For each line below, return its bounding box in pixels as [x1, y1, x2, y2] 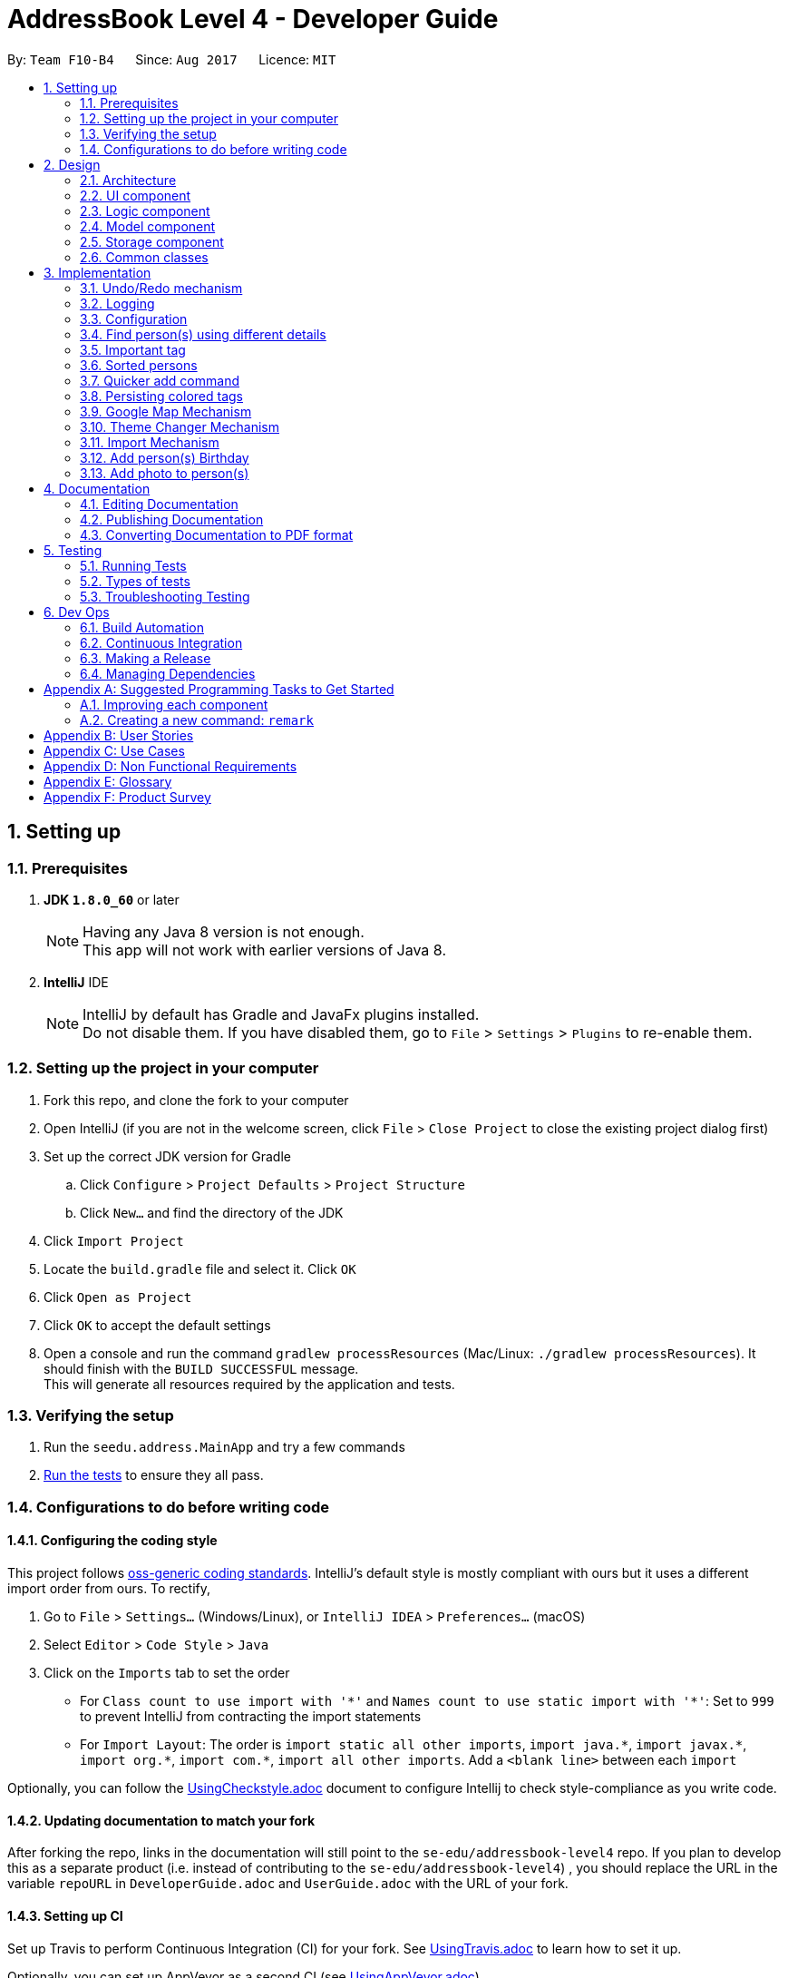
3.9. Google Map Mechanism [80, 403, 252, 419]
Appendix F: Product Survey [44, 788, 211, 805]
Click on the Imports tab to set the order [44, 1665, 290, 1681]
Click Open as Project [44, 1288, 192, 1305]
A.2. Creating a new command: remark [80, 711, 314, 728]
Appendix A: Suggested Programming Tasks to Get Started [44, 681, 394, 697]
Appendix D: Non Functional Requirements [44, 758, 297, 774]
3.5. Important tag [80, 341, 186, 357]
